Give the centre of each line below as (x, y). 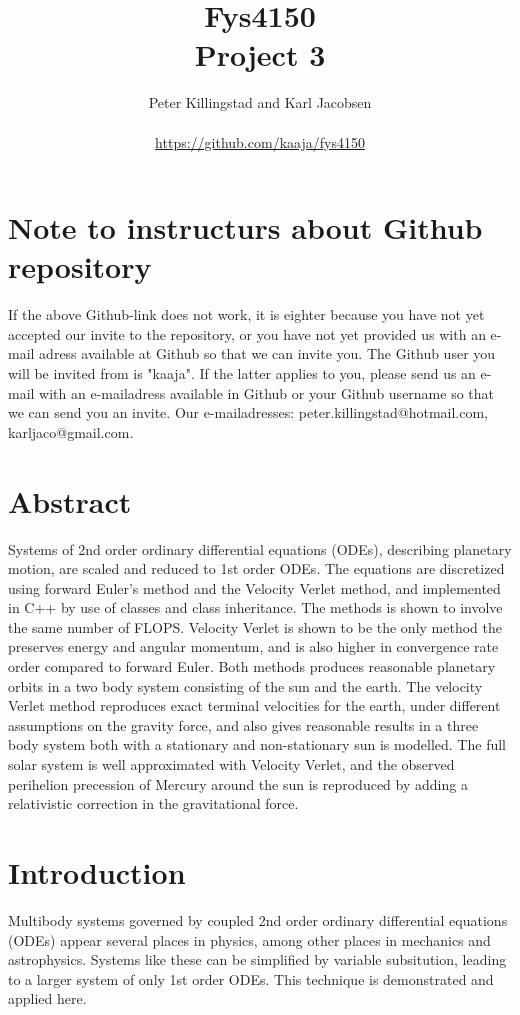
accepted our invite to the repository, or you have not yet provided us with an (247, 333)
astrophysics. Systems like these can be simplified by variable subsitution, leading (257, 959)
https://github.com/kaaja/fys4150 (260, 141)
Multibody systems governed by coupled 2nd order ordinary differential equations (258, 919)
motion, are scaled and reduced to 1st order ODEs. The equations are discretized (256, 568)
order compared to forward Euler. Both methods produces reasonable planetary (252, 666)
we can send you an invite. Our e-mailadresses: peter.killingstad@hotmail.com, (248, 412)
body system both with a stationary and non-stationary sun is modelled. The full (257, 744)
